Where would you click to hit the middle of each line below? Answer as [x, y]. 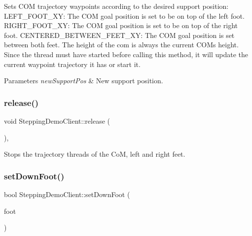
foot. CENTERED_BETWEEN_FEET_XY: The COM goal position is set [119, 35]
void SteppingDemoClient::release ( [57, 120]
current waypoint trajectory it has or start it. [72, 64]
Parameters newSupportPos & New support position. [84, 81]
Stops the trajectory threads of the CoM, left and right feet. [95, 154]
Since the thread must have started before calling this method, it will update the [126, 54]
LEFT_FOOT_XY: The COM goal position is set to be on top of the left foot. [124, 16]
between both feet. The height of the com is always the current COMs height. [121, 45]
